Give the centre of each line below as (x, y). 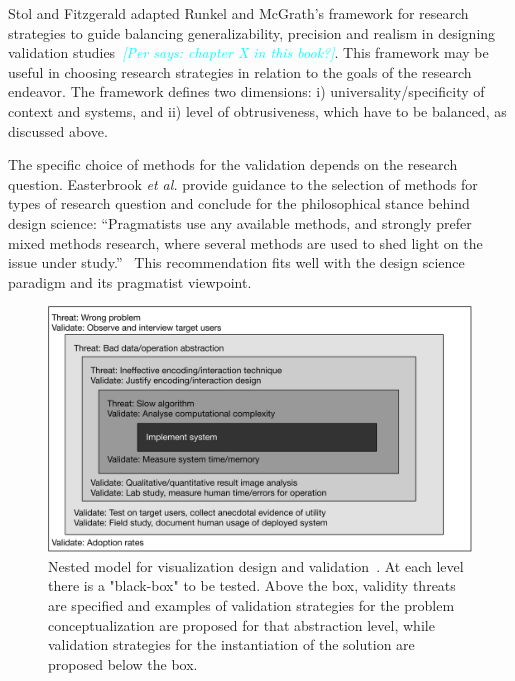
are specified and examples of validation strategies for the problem (251, 605)
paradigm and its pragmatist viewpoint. (130, 281)
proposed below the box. (123, 663)
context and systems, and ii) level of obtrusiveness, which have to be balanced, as (257, 110)
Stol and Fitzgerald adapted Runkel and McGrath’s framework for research (238, 13)
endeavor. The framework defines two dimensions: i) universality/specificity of (246, 91)
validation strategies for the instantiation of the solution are (231, 644)
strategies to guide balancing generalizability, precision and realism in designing (252, 32)
